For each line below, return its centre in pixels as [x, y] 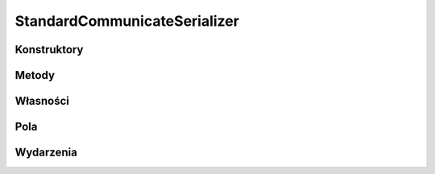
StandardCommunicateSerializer [127, 21]
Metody [35, 75]
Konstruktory [49, 50]
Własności [42, 101]
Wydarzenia [46, 153]
